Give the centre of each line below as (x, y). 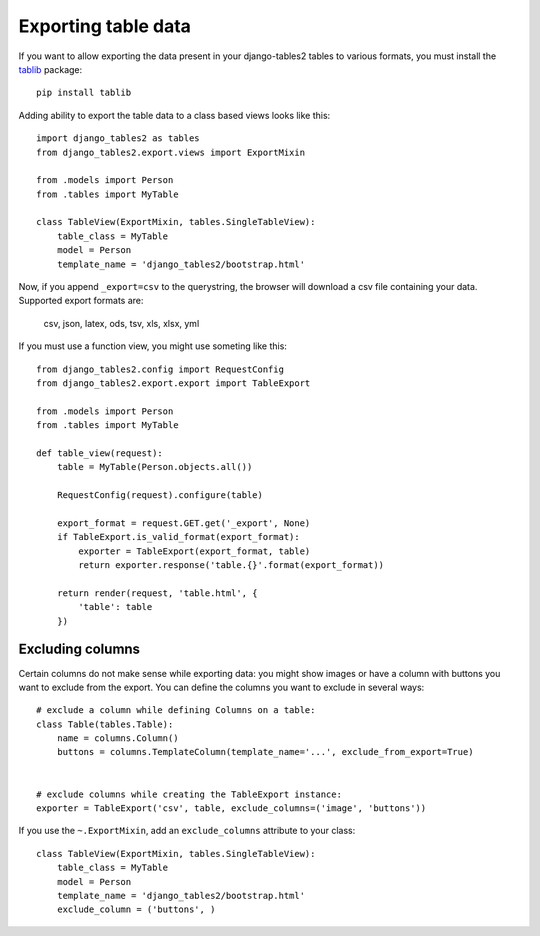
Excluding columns (79, 649)
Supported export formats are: (81, 301)
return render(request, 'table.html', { (157, 593)
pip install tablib (84, 93)
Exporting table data (105, 26)
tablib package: (50, 69)
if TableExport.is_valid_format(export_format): (178, 537)
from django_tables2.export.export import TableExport (173, 383)
